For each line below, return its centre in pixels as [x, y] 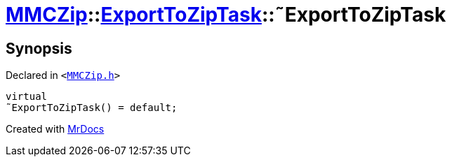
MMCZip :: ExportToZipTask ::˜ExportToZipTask [226, 15]
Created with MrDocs [55, 129]
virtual [27, 97]
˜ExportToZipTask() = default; [92, 108]
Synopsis [39, 48]
